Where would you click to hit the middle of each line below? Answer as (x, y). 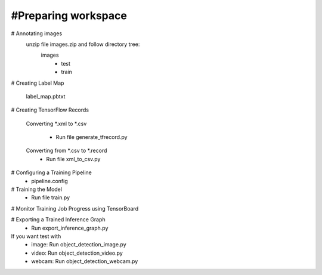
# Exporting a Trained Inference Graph (58, 220)
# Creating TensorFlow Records (50, 110)
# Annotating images (37, 33)
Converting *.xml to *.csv (56, 123)
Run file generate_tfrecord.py (92, 137)
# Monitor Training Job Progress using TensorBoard (75, 208)
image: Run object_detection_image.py (79, 245)
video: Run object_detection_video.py (77, 253)
